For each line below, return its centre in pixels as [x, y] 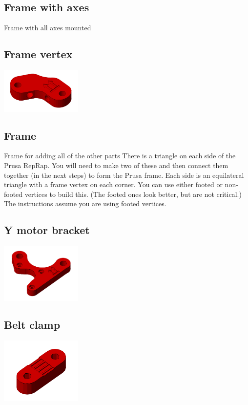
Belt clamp [32, 324]
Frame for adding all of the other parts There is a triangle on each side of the [120, 156]
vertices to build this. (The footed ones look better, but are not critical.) [133, 194]
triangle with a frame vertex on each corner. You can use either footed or [113, 184]
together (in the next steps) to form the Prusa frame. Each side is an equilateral [124, 175]
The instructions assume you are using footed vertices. [85, 203]
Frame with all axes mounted [48, 28]
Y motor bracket [47, 230]
